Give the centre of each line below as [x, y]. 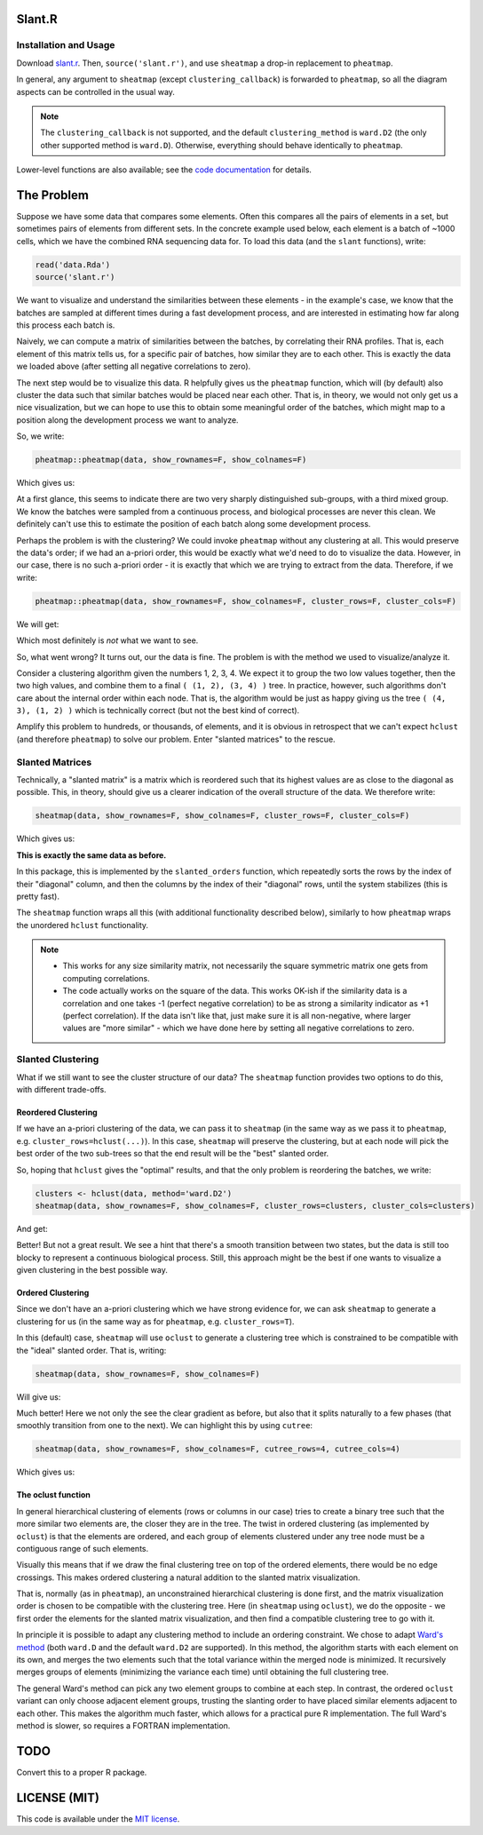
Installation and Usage [66, 45]
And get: [32, 1228]
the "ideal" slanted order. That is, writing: [91, 1350]
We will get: [38, 624]
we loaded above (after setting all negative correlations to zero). [134, 366]
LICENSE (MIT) [58, 1797]
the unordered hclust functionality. [83, 925]
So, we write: [40, 436]
